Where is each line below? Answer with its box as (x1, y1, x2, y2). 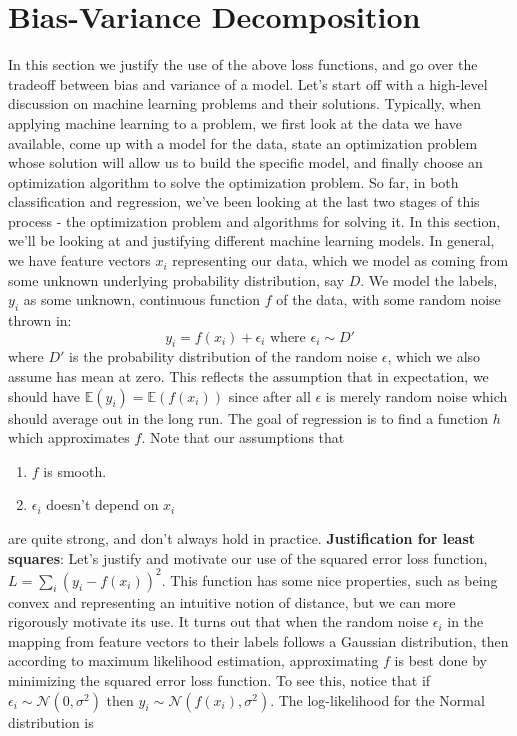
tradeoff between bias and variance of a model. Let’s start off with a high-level (8, 73, 488, 94)
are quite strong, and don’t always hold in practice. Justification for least (8, 528, 476, 548)
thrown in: (8, 310, 72, 331)
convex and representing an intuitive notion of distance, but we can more (8, 591, 456, 612)
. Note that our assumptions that (141, 427, 345, 448)
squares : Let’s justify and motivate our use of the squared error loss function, (8, 547, 488, 568)
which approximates (8, 427, 130, 448)
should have (8, 385, 81, 406)
